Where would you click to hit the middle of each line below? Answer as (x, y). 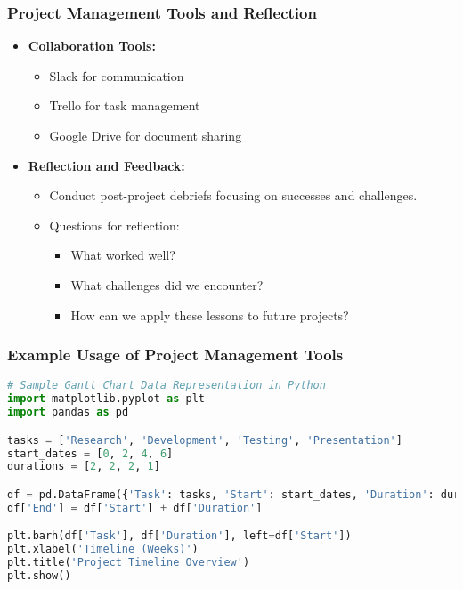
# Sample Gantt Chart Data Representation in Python (167, 386)
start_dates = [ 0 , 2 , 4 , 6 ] (90, 453)
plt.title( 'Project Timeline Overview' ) (129, 563)
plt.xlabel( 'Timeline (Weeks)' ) (103, 549)
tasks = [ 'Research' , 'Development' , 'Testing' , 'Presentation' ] (205, 440)
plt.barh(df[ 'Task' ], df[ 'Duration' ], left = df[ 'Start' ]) (179, 536)
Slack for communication (117, 75)
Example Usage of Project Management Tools (175, 355)
